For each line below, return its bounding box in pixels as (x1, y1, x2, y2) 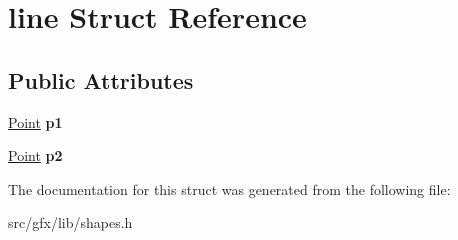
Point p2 (8, 145, 63, 166)
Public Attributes (8, 64, 194, 95)
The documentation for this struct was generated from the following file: (8, 178, 451, 199)
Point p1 (8, 111, 63, 132)
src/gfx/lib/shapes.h (8, 212, 133, 233)
